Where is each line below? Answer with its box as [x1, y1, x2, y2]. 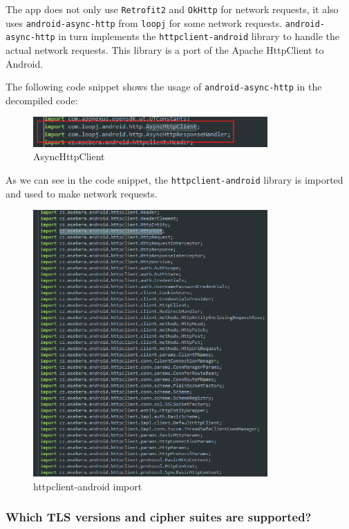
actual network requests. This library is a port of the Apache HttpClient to [6, 42, 324, 57]
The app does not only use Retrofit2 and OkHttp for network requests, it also [6, 2, 339, 16]
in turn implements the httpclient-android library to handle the [58, 29, 340, 44]
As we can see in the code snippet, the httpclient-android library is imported [6, 173, 343, 187]
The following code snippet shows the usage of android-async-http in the [6, 79, 322, 94]
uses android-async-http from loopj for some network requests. [6, 15, 283, 30]
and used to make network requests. [6, 186, 158, 200]
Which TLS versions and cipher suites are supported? [6, 508, 312, 526]
